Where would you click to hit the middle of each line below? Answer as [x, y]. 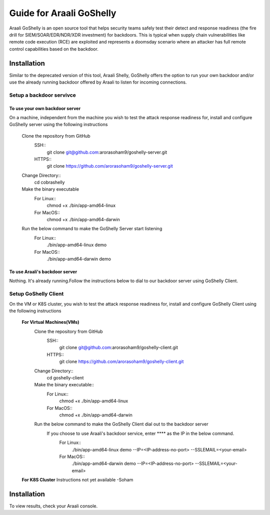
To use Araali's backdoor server [43, 272]
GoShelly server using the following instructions [58, 125]
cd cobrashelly [49, 182]
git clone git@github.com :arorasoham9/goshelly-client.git [119, 347]
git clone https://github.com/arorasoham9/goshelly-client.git [121, 362]
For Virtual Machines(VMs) [50, 322]
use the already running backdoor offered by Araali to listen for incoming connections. [98, 82]
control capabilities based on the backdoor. [54, 49]
